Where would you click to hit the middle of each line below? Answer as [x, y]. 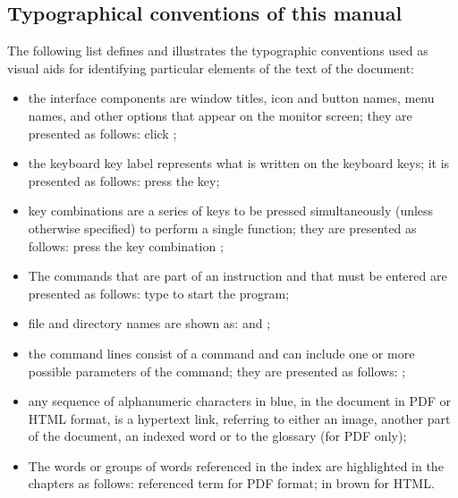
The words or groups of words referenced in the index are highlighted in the [236, 465]
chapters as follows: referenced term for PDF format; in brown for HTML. [231, 483]
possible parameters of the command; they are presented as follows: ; [217, 371]
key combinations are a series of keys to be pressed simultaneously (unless [231, 211]
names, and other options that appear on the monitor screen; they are [220, 115]
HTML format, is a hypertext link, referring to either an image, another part [239, 418]
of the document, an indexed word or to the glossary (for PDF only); [217, 436]
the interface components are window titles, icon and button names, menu [231, 98]
